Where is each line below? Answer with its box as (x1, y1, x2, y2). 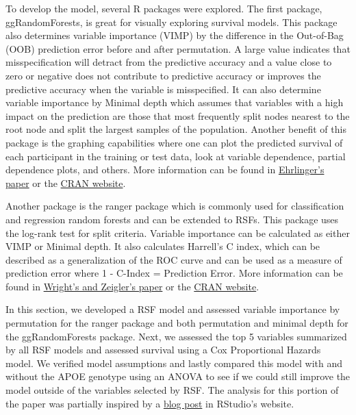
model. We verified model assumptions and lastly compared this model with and (5, 355, 343, 370)
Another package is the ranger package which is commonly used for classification (5, 199, 344, 213)
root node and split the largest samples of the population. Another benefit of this (5, 122, 346, 136)
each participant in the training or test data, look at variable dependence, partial (5, 149, 346, 163)
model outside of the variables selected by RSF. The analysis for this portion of (5, 383, 339, 397)
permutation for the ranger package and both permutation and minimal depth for (5, 316, 348, 330)
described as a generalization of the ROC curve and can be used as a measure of (5, 252, 342, 266)
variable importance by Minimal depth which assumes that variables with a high (5, 95, 344, 110)
